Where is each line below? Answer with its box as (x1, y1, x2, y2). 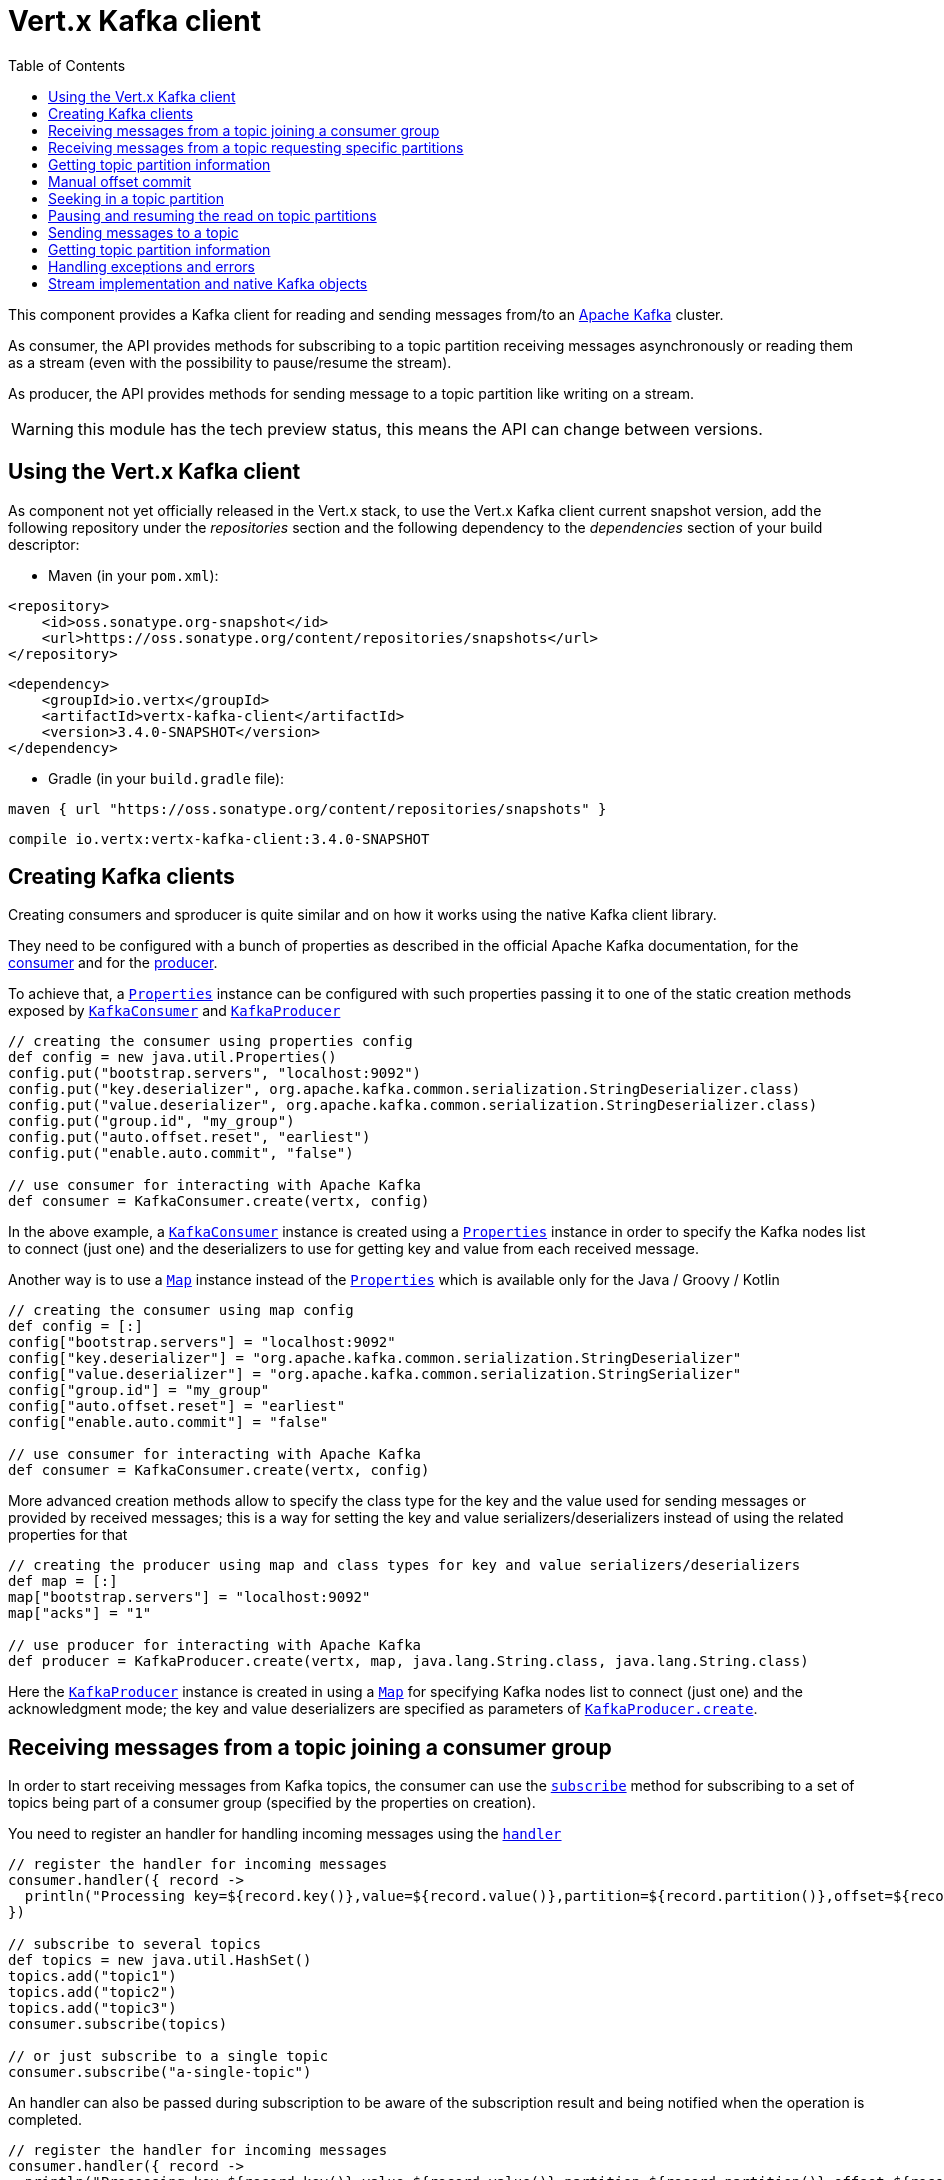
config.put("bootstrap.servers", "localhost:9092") (8, 1065, 422, 1082)
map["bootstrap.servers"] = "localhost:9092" (8, 1589, 371, 1606)
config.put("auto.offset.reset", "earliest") (8, 1129, 371, 1146)
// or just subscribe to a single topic (8, 2048, 329, 2065)
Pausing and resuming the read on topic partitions (48, 206, 377, 224)
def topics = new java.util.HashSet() (8, 1952, 312, 1969)
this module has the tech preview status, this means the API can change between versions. (77, 418, 763, 439)
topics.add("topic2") (8, 1984, 177, 2001)
